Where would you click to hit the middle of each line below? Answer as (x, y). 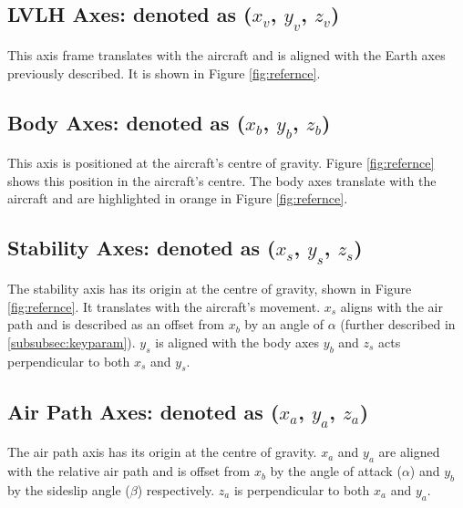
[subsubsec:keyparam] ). (72, 342)
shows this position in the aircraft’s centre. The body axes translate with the (222, 180)
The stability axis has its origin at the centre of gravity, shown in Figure (210, 288)
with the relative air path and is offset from (129, 471)
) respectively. (176, 489)
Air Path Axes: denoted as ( (144, 411)
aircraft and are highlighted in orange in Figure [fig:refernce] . (178, 198)
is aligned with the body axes (237, 342)
